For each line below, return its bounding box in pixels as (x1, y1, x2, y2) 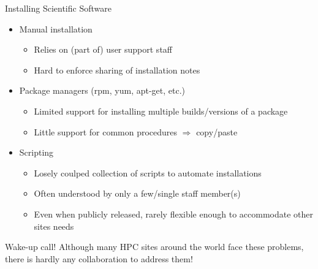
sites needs (34, 219, 74, 232)
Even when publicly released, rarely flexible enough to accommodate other (34, 207, 314, 220)
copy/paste (196, 125, 238, 138)
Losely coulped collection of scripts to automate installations (34, 166, 262, 179)
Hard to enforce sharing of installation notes (34, 63, 200, 76)
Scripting (19, 146, 54, 159)
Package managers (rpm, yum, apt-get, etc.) (19, 84, 186, 97)
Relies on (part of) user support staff (34, 43, 172, 56)
